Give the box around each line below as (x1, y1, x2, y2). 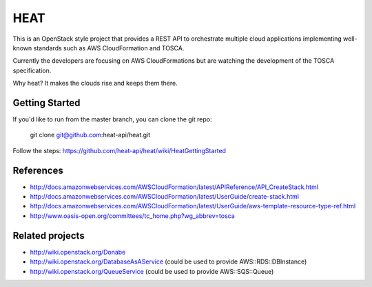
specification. (12, 66, 52, 75)
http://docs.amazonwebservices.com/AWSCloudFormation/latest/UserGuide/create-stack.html (30, 192, 300, 201)
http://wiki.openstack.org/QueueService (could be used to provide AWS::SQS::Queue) (30, 267, 274, 275)
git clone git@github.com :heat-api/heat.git (30, 131, 151, 139)
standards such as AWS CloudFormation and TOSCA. (33, 43, 185, 52)
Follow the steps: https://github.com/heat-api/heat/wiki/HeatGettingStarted (12, 146, 227, 155)
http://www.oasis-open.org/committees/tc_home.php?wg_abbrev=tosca (30, 211, 236, 220)
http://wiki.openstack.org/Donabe (30, 248, 126, 256)
